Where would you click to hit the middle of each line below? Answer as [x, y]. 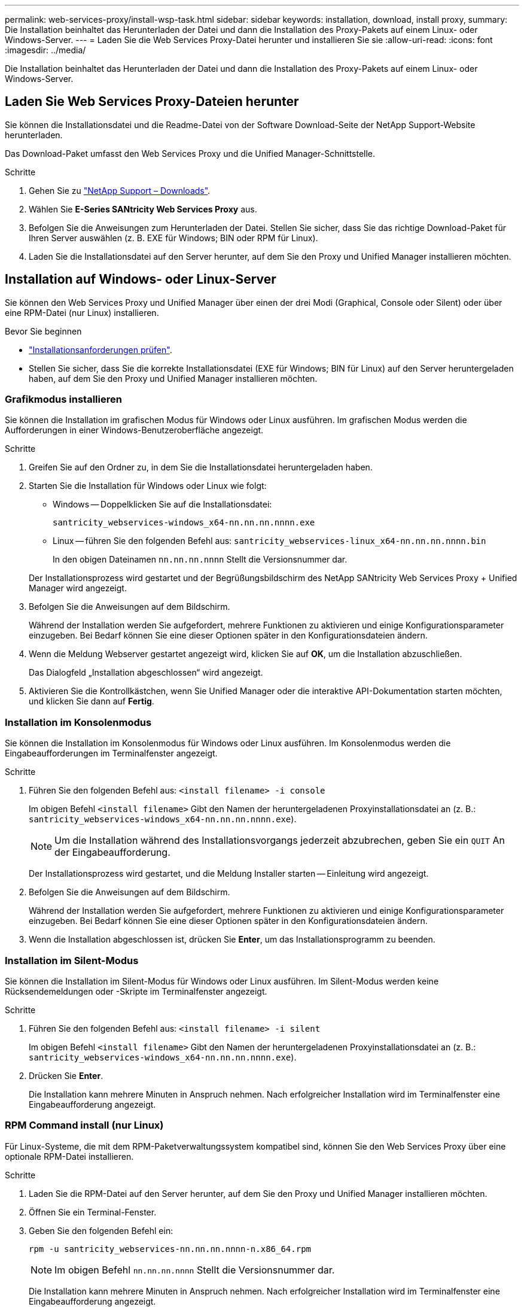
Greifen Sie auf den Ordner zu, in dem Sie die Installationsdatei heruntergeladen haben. [201, 467]
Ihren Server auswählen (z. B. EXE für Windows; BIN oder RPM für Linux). [173, 238]
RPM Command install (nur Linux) [84, 1125]
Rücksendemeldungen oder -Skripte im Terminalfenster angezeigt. [136, 991]
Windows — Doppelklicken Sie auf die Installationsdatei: [162, 504]
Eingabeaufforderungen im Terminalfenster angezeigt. [111, 753]
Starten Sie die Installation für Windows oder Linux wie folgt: [148, 486]
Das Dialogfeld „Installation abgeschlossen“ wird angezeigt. [146, 673]
